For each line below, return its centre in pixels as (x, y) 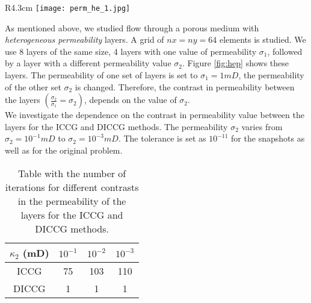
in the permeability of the (72, 201)
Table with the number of (72, 173)
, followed (285, 51)
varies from (262, 126)
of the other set (33, 86)
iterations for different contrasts (72, 187)
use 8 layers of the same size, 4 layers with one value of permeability (131, 51)
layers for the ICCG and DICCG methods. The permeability (116, 126)
